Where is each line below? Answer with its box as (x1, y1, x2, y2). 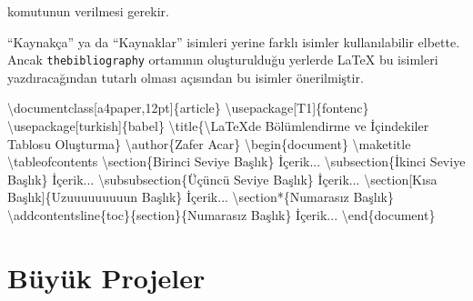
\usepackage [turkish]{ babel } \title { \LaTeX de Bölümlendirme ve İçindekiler (7, 116, 429, 135)
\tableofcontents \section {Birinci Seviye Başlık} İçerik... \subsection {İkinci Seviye (7, 152, 466, 171)
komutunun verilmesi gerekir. (7, 2, 169, 20)
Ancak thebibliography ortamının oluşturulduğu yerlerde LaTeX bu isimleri (7, 50, 438, 69)
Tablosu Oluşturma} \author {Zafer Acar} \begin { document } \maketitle (7, 134, 411, 153)
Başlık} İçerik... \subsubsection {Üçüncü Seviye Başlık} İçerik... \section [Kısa (7, 169, 438, 188)
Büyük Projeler (7, 258, 206, 296)
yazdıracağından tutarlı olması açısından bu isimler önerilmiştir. (7, 67, 364, 86)
